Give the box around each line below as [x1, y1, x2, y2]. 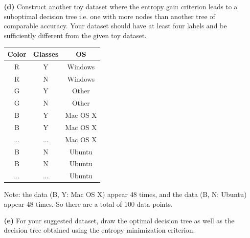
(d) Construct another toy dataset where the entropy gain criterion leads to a [4, 1, 238, 11]
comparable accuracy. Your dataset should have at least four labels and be [4, 21, 227, 31]
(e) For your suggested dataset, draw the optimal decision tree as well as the [4, 215, 234, 225]
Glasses [33, 48, 59, 59]
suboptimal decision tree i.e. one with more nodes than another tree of [4, 11, 215, 21]
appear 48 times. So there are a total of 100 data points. [4, 199, 173, 209]
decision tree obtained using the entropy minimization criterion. [4, 225, 195, 235]
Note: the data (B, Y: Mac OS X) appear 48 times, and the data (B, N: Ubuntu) [4, 189, 247, 199]
